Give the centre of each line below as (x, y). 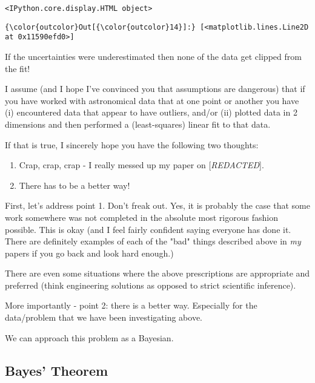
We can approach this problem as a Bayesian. (89, 337)
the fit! (18, 68)
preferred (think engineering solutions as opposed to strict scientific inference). (151, 285)
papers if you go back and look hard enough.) (89, 253)
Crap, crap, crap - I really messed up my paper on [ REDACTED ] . (141, 165)
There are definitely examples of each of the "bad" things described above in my (153, 241)
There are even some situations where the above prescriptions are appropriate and (157, 273)
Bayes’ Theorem (57, 370)
